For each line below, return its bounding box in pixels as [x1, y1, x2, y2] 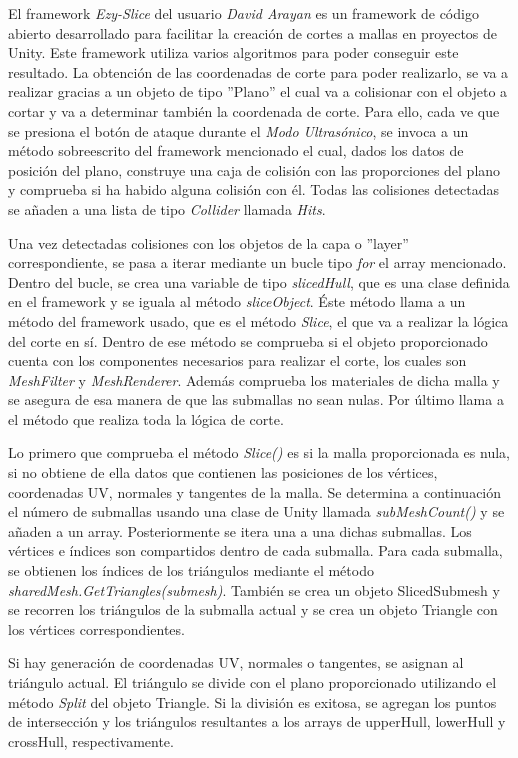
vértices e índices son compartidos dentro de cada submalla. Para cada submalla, [8, 540, 503, 561]
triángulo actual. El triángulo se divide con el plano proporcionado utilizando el [8, 672, 497, 692]
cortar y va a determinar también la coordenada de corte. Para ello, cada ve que [8, 100, 500, 121]
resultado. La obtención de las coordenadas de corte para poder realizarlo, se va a [8, 61, 509, 82]
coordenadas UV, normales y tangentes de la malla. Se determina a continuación [8, 481, 502, 502]
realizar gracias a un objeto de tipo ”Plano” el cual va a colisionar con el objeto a [8, 81, 508, 102]
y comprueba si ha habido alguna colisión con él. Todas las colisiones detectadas [8, 179, 499, 200]
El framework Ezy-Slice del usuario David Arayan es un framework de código [8, 3, 479, 23]
